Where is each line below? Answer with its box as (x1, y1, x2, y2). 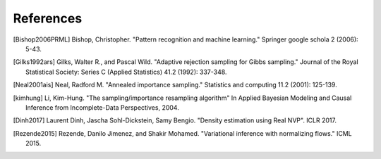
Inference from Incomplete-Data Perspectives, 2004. (25, 103, 179, 112)
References (13, 11, 83, 26)
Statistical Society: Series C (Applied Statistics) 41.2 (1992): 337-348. (25, 68, 227, 76)
